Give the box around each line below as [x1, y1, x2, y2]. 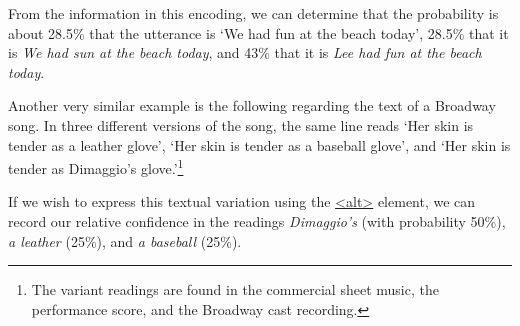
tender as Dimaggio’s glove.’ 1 [8, 155, 184, 178]
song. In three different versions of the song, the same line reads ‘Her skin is [8, 114, 474, 135]
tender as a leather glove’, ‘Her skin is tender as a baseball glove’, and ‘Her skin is [8, 134, 511, 155]
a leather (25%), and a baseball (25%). [8, 230, 242, 251]
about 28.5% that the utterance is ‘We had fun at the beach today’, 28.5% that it [8, 22, 509, 43]
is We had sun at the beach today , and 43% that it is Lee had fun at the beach [8, 42, 482, 63]
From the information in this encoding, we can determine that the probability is [8, 3, 499, 23]
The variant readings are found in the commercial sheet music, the [31, 279, 439, 300]
